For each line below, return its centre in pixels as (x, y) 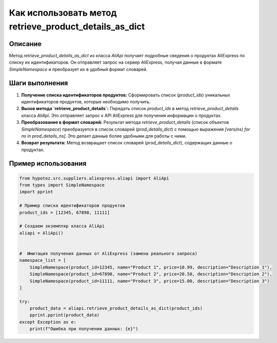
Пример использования (48, 164)
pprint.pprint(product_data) (65, 315)
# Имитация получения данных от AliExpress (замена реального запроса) (108, 253)
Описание (25, 44)
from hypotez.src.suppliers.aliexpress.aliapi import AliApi (94, 178)
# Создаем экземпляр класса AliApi (62, 226)
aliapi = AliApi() (41, 233)
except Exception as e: (48, 322)
